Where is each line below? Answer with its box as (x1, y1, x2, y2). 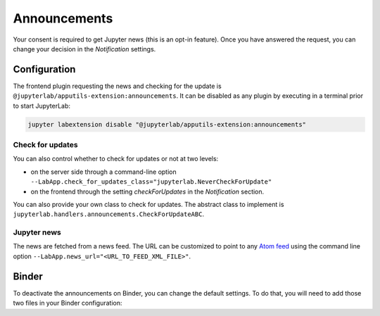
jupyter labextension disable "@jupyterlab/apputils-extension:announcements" (27, 120, 306, 128)
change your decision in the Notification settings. (13, 44, 156, 53)
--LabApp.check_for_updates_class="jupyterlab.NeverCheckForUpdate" (30, 178, 272, 186)
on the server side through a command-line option (30, 168, 177, 176)
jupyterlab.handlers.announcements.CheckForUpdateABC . (13, 210, 204, 218)
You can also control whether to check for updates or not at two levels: (13, 155, 219, 163)
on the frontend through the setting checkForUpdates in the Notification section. (30, 187, 265, 196)
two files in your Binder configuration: (13, 299, 122, 308)
